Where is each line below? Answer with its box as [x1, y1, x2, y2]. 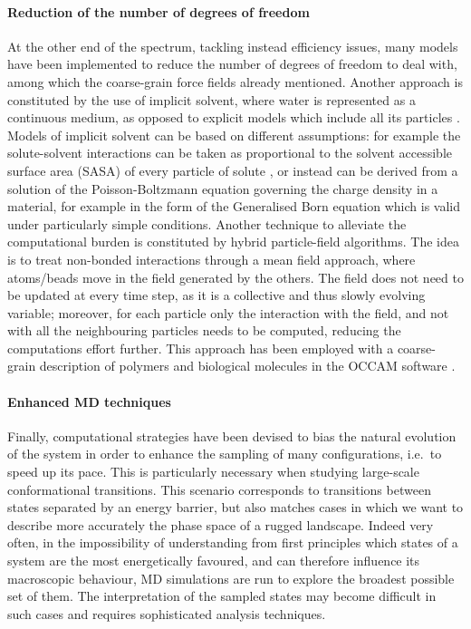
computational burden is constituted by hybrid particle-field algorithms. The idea [7, 232, 459, 251]
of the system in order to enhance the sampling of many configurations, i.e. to [7, 444, 442, 463]
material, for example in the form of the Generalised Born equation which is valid [7, 197, 460, 216]
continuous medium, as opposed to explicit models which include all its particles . [7, 108, 460, 127]
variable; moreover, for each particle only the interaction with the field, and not [7, 303, 449, 322]
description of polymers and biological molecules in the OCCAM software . [39, 356, 456, 375]
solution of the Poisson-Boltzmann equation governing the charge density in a [7, 179, 438, 198]
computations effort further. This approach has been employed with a [7, 338, 394, 357]
